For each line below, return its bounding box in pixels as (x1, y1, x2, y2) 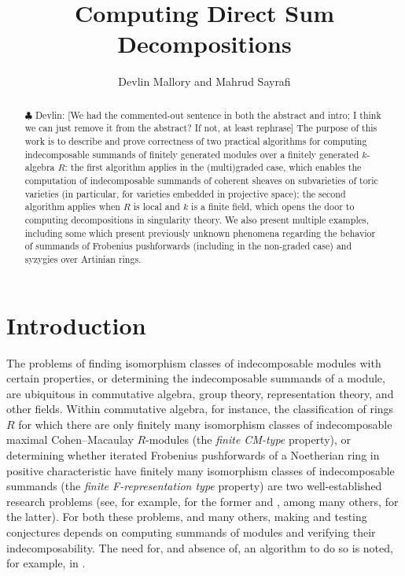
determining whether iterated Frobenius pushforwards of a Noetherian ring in (6, 447, 380, 463)
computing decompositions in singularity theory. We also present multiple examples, (24, 212, 369, 226)
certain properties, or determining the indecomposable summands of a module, (6, 370, 385, 386)
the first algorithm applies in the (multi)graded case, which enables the (70, 161, 362, 174)
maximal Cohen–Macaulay (6, 431, 134, 448)
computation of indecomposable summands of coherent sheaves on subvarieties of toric (24, 173, 378, 186)
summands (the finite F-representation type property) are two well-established (6, 478, 382, 494)
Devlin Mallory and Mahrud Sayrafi (118, 73, 291, 90)
